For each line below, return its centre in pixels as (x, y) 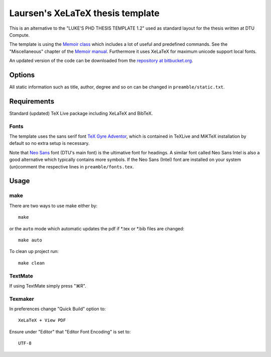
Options (22, 75)
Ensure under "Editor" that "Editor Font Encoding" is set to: (70, 331)
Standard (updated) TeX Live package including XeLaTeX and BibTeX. (81, 113)
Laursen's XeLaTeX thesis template (85, 13)
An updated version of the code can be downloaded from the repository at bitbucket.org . (101, 61)
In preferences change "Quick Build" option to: (57, 309)
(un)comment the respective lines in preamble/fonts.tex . (72, 166)
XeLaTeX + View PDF (42, 320)
